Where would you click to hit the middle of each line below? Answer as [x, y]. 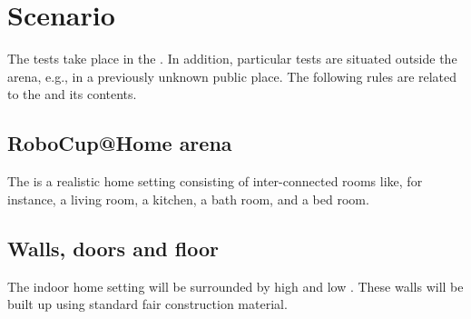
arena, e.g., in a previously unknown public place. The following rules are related [232, 76]
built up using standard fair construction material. [147, 304]
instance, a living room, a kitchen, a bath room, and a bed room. [188, 199]
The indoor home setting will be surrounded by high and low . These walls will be [235, 286]
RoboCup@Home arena [120, 143]
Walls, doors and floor [113, 248]
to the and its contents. [72, 94]
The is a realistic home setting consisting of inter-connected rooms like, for [215, 181]
